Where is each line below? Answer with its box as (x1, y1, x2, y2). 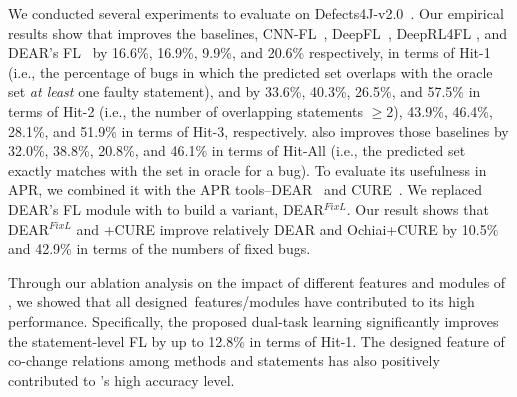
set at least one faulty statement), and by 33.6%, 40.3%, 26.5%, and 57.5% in (8, 81, 481, 102)
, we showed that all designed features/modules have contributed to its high (8, 291, 475, 312)
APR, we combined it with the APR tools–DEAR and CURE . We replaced (8, 179, 482, 200)
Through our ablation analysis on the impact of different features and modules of (8, 271, 506, 292)
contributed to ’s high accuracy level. (8, 369, 235, 390)
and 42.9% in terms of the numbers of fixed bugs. (8, 238, 311, 259)
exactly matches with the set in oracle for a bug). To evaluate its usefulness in (8, 159, 487, 180)
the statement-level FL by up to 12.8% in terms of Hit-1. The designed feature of (8, 330, 505, 351)
